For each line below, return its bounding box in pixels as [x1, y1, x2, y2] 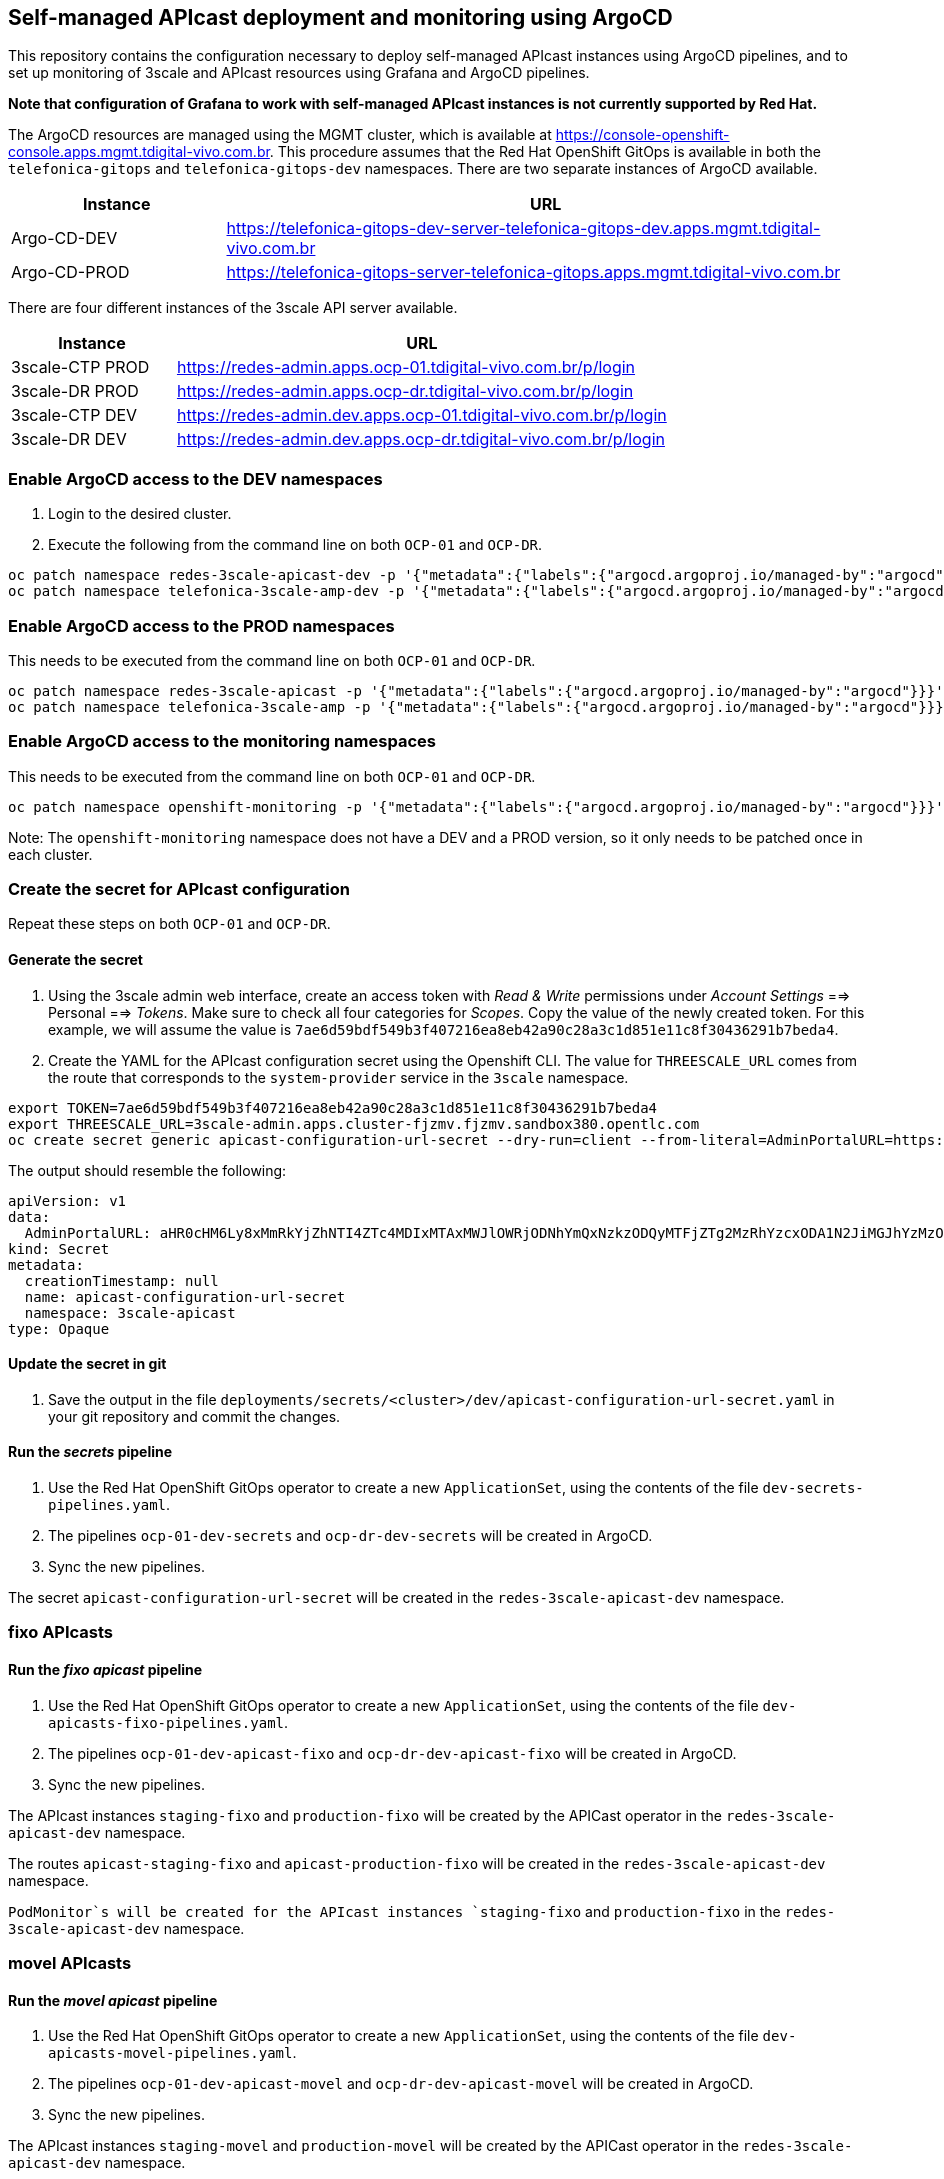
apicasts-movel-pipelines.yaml [48, 2045, 293, 2062]
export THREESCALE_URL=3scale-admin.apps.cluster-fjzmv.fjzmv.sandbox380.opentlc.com [8, 1115, 700, 1132]
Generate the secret [8, 951, 143, 969]
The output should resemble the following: [8, 1161, 287, 1179]
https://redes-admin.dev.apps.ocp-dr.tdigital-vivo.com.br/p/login [176, 429, 665, 450]
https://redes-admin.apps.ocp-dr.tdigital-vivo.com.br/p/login [176, 381, 634, 402]
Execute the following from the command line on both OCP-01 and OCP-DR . [48, 536, 543, 554]
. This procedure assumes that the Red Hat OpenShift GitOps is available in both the [269, 143, 821, 161]
